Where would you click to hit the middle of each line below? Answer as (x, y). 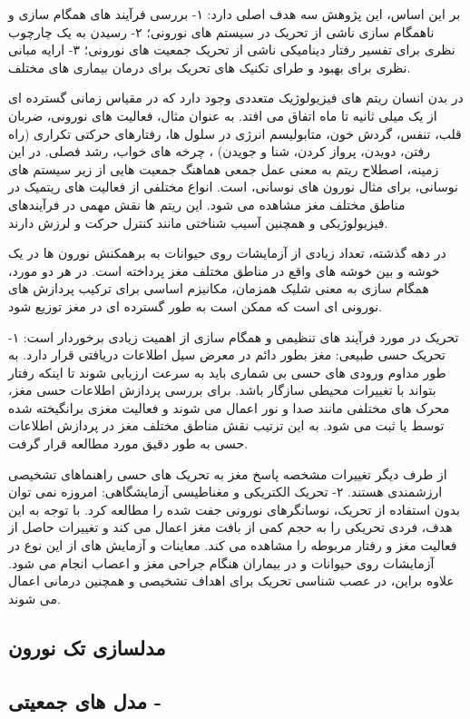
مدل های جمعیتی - (85, 700)
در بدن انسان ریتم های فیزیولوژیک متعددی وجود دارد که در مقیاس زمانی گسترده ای (236, 98)
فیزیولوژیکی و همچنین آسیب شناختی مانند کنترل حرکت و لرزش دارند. (198, 222)
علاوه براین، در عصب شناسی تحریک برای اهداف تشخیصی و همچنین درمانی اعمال (231, 581)
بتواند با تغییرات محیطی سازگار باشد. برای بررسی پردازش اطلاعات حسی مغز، (222, 390)
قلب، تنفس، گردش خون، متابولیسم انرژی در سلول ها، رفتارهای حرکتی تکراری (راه (235, 133)
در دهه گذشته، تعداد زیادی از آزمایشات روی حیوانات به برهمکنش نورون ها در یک (227, 253)
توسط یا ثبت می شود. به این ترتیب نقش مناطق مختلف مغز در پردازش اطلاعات (226, 425)
